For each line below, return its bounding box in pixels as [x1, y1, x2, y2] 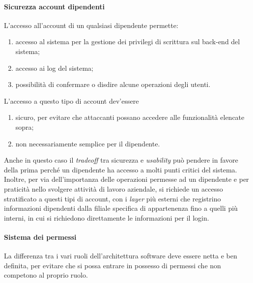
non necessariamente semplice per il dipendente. [15, 138, 160, 148]
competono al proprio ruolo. [4, 270, 88, 280]
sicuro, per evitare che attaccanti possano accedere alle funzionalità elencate [15, 112, 245, 122]
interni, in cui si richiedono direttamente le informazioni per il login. [4, 212, 209, 223]
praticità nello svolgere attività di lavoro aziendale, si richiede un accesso [4, 183, 223, 194]
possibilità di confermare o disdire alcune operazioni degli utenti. [15, 79, 211, 89]
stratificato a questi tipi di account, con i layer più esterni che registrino [4, 193, 221, 203]
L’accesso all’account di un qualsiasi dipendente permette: [4, 20, 178, 30]
